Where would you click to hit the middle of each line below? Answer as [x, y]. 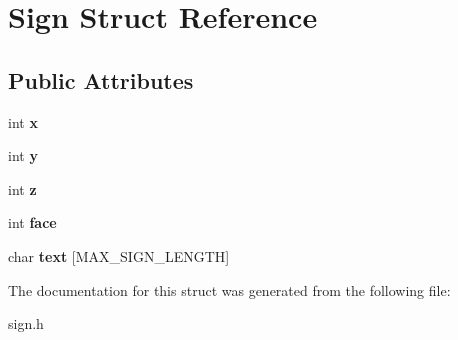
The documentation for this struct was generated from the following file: [229, 289]
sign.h [26, 323]
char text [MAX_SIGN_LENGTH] [119, 255]
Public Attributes [101, 79]
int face [32, 222]
